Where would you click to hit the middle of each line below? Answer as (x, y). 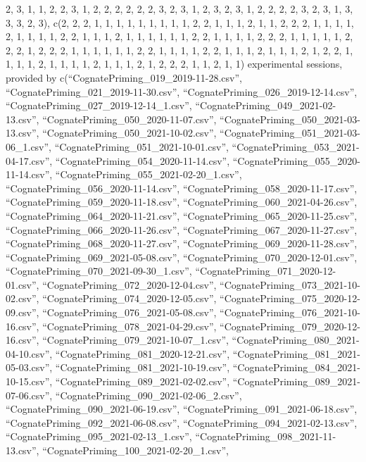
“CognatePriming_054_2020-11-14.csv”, (143, 160)
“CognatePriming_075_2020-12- (290, 298)
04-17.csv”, (29, 160)
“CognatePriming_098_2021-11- (266, 436)
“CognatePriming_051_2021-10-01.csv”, (141, 146)
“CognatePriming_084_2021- (296, 367)
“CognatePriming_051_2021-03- (290, 133)
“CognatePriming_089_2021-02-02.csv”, (143, 381)
